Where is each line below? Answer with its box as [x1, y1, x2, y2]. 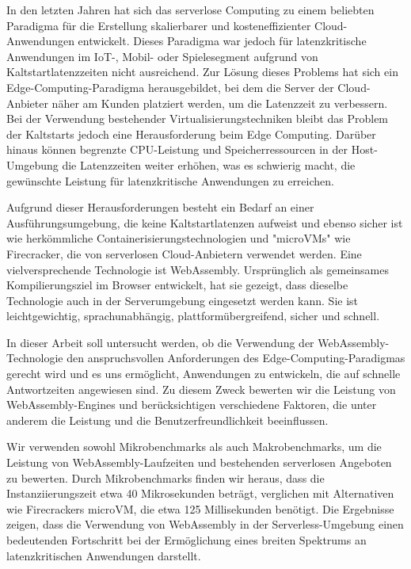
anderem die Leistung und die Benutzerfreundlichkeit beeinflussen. [6, 411, 329, 428]
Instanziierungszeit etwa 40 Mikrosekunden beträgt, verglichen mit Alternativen [6, 485, 394, 502]
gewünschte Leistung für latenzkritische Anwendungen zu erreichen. [6, 172, 334, 189]
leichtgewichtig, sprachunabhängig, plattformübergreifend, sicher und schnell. [6, 307, 380, 324]
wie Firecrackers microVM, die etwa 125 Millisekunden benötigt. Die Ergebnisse [6, 500, 394, 517]
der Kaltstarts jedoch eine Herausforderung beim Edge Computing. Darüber [6, 125, 376, 142]
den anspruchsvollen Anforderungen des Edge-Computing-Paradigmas [67, 349, 405, 366]
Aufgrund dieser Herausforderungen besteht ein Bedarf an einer [6, 199, 314, 216]
